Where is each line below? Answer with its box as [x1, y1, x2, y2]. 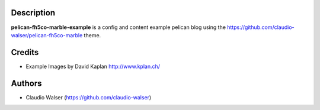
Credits [11, 47, 39, 57]
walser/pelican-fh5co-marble [11, 31, 83, 38]
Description [11, 8, 56, 18]
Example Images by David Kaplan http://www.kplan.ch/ [25, 63, 160, 70]
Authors [11, 78, 42, 88]
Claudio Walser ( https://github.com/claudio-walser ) [25, 93, 152, 101]
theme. [84, 31, 101, 38]
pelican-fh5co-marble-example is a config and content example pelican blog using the [11, 24, 226, 31]
